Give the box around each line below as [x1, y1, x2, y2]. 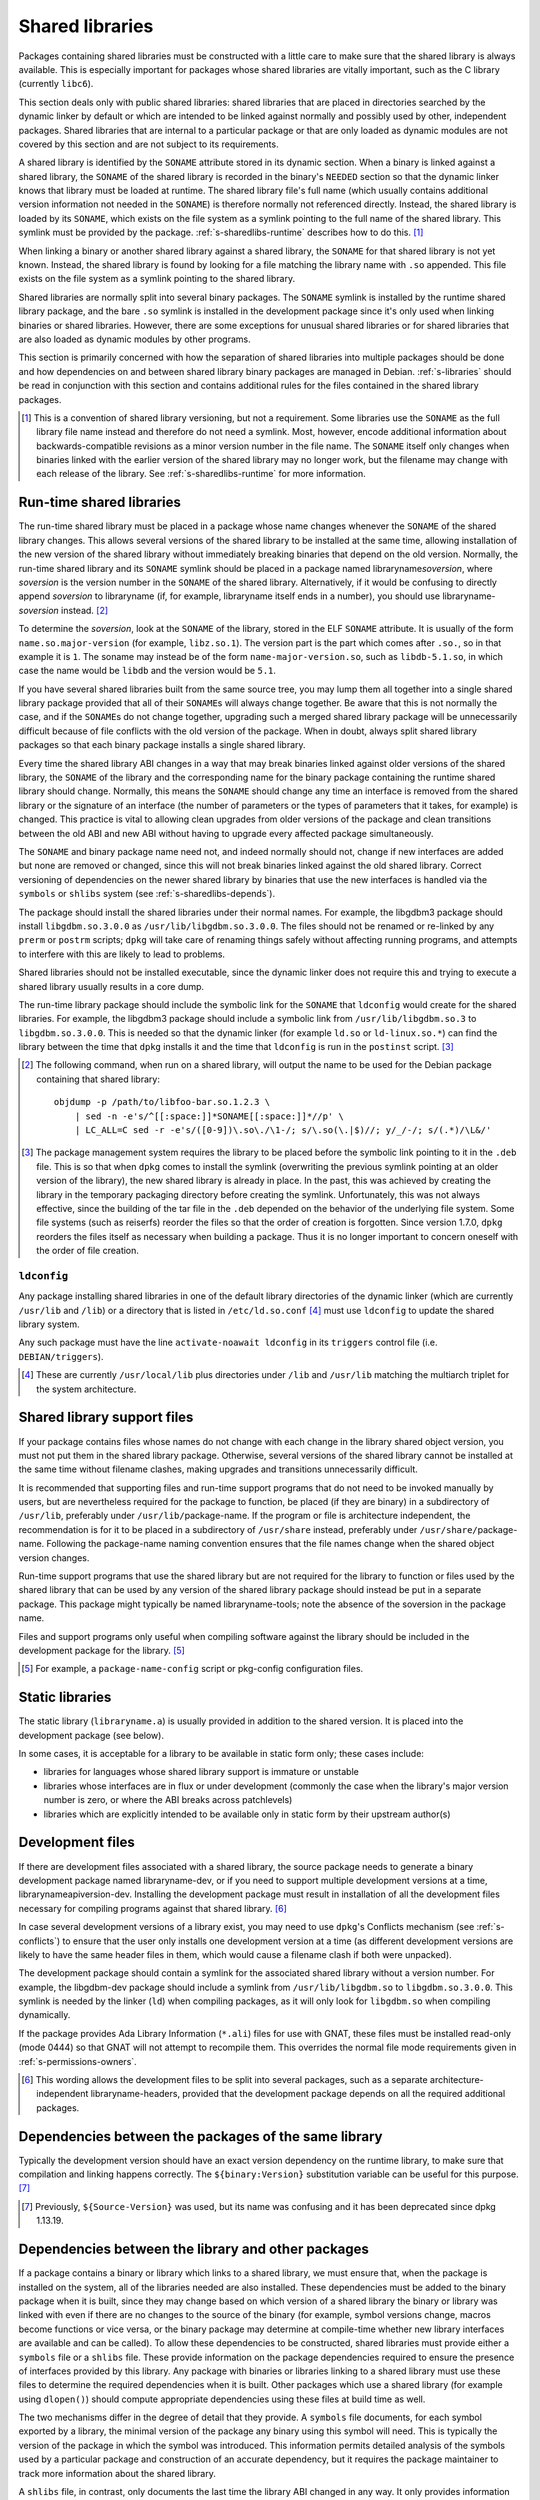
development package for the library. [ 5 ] [18, 1645, 185, 1656]
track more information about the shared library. [18, 2467, 217, 2479]
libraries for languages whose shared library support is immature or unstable [43, 1766, 359, 1778]
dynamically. [18, 2009, 71, 2021]
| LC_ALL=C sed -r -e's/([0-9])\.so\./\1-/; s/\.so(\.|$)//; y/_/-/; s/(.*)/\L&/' [75, 1125, 492, 1136]
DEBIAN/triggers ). [18, 1350, 104, 1362]
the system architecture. [36, 1383, 137, 1395]
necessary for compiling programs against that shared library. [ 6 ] [18, 1902, 287, 1914]
